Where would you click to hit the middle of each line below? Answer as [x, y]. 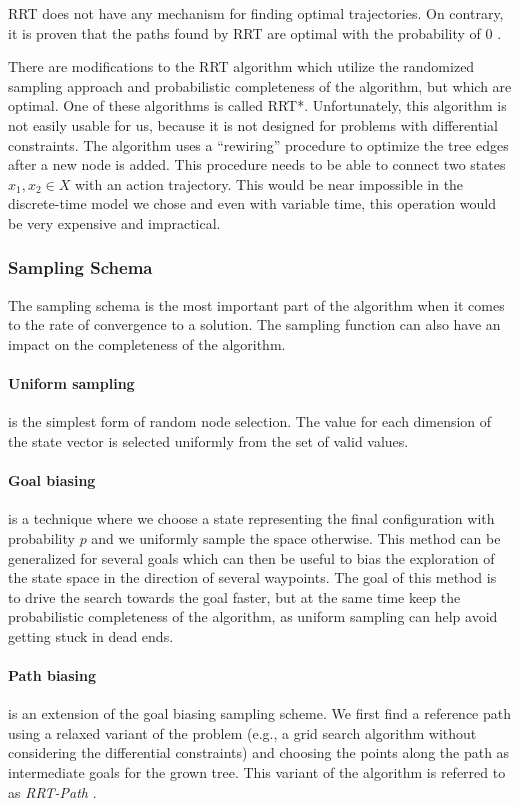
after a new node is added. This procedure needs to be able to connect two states [257, 164]
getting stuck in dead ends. [91, 635]
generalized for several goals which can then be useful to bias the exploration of [251, 557]
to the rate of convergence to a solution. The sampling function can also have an [254, 324]
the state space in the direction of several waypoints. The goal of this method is [252, 577]
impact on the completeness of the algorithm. [147, 343]
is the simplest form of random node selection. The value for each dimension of [250, 421]
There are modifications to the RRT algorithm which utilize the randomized [241, 66]
